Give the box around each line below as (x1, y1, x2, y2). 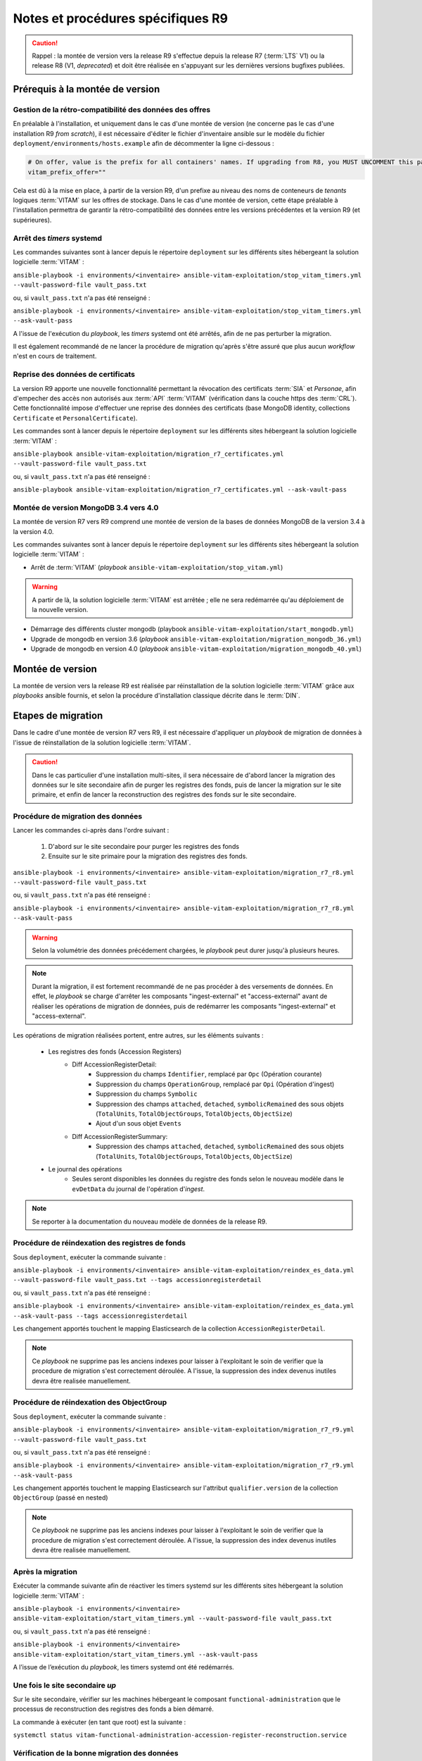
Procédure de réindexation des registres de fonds (13, 1238, 186, 1248)
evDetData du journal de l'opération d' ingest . (72, 1184, 205, 1193)
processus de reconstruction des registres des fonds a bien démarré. (13, 1705, 215, 1713)
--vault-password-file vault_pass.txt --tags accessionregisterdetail (13, 1276, 262, 1284)
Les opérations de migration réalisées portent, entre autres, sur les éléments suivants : (13, 1031, 264, 1040)
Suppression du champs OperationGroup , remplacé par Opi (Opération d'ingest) (96, 1080, 335, 1088)
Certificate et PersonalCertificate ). (13, 413, 138, 422)
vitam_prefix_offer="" (27, 168, 106, 176)
